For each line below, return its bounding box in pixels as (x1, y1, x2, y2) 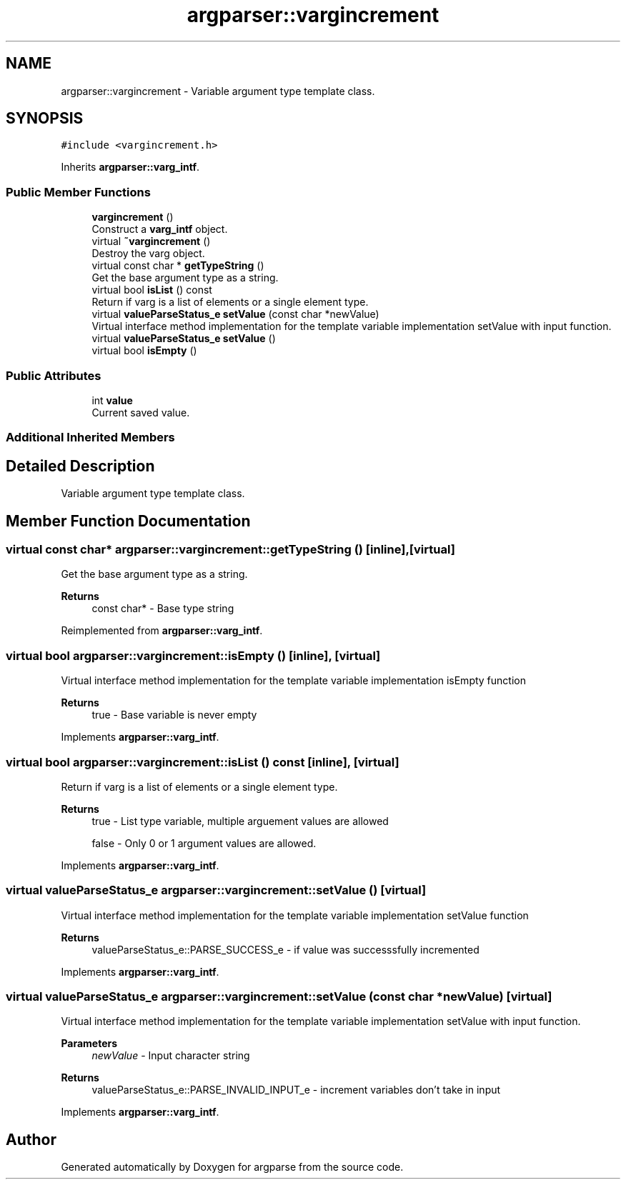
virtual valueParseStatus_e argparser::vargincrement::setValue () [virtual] (6, 883, 427, 898)
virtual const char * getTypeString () (91, 259, 264, 272)
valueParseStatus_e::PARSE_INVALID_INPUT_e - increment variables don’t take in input (91, 1084, 501, 1096)
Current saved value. (91, 406, 190, 419)
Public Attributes (6, 368, 101, 383)
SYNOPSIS (6, 109, 84, 128)
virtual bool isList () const (91, 284, 212, 296)
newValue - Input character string (91, 1049, 250, 1062)
